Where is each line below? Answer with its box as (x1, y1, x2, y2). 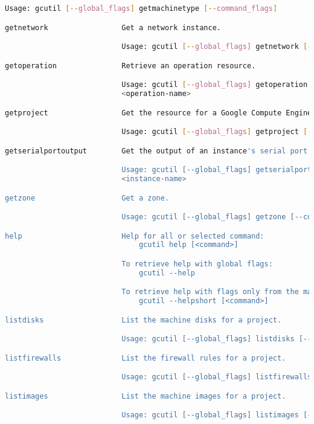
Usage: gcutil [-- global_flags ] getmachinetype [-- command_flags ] (5, 4, 278, 13)
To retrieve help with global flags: (121, 260, 273, 268)
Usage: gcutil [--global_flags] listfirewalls (121, 373, 312, 382)
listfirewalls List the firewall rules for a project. (5, 353, 286, 362)
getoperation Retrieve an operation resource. (5, 61, 256, 70)
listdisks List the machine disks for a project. (5, 315, 282, 324)
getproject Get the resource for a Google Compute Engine (5, 108, 312, 117)
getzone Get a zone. (5, 193, 170, 202)
